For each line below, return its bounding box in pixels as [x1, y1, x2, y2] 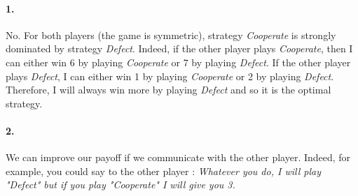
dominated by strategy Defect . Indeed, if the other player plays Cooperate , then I [6, 41, 353, 56]
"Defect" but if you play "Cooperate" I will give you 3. [6, 177, 235, 192]
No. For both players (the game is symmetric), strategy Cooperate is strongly [6, 27, 336, 42]
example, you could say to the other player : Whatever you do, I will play [6, 163, 321, 178]
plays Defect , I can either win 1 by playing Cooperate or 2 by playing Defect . [6, 68, 334, 83]
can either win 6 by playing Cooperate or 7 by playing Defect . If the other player [6, 54, 351, 69]
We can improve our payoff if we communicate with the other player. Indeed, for [6, 150, 351, 165]
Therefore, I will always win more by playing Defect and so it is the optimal [6, 82, 331, 97]
